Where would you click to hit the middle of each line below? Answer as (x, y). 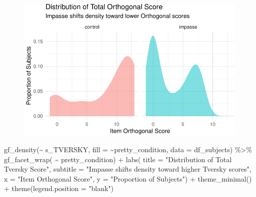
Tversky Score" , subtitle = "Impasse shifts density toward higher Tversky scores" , (128, 169)
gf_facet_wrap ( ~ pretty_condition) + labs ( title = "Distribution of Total (118, 159)
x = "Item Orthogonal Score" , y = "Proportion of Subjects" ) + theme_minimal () (128, 178)
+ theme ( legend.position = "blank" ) (59, 188)
